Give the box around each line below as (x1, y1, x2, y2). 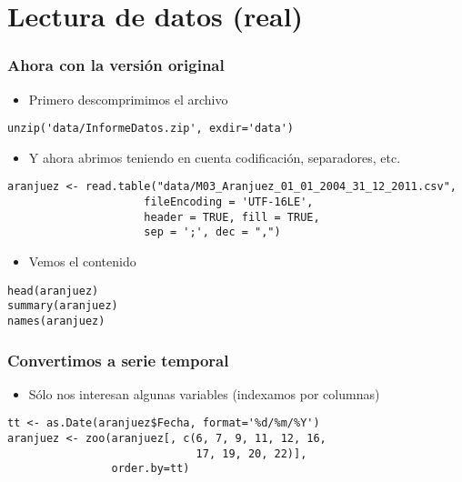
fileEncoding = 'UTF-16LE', (144, 196, 314, 209)
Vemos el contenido (28, 252, 136, 271)
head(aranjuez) (7, 284, 99, 297)
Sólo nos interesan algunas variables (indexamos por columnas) (28, 384, 380, 403)
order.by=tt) (111, 462, 190, 476)
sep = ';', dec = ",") (144, 226, 281, 239)
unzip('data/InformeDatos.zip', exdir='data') (7, 122, 294, 136)
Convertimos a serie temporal (7, 348, 229, 371)
